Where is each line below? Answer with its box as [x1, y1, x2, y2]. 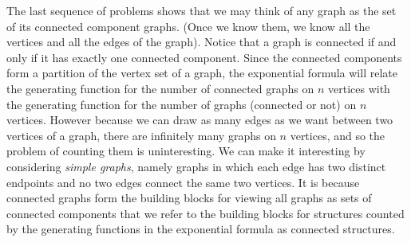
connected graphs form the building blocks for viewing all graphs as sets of [6, 189, 372, 206]
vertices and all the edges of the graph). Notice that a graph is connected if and [6, 33, 397, 50]
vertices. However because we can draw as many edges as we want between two [6, 111, 393, 128]
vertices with [328, 80, 390, 96]
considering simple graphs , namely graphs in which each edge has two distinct [6, 158, 386, 174]
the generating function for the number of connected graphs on [6, 80, 314, 96]
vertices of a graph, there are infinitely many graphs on [6, 127, 276, 143]
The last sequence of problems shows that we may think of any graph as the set [6, 2, 397, 18]
